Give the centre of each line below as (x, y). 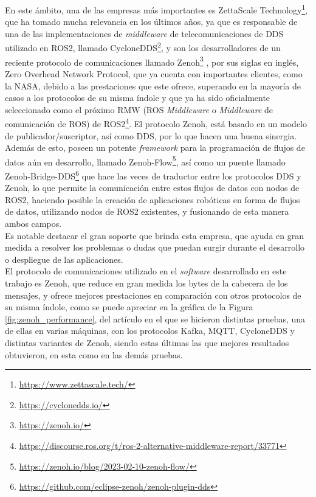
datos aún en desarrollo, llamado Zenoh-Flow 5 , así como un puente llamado (145, 161)
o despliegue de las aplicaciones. (64, 259)
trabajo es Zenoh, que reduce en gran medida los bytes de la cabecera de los (146, 283)
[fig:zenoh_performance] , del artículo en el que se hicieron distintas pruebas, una (155, 318)
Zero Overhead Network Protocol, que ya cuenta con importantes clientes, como (154, 73)
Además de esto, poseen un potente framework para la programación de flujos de (155, 148)
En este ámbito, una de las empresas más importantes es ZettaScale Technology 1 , (156, 9)
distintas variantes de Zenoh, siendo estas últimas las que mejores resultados (147, 342)
